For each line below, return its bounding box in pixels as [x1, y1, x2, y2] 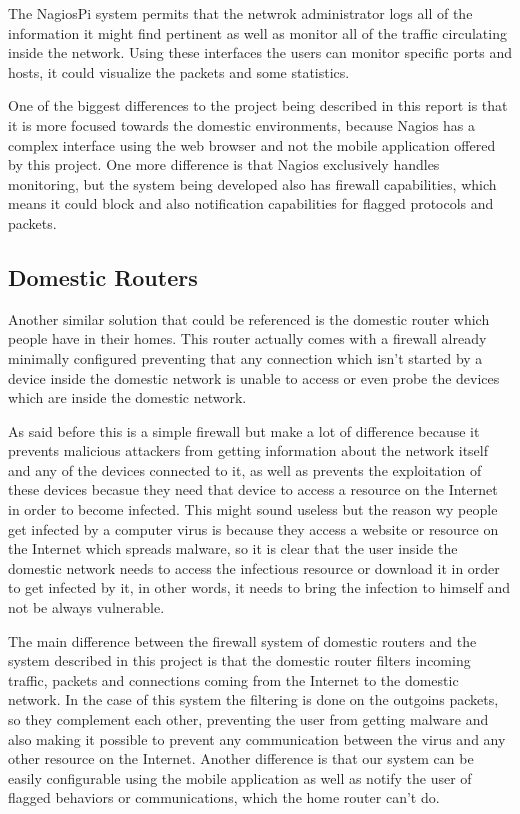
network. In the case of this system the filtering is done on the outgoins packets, [8, 689, 499, 710]
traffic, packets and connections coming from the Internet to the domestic [8, 669, 459, 690]
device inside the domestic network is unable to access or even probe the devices [8, 367, 500, 388]
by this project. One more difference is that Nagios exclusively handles [8, 154, 440, 175]
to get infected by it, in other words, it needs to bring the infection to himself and [8, 577, 511, 598]
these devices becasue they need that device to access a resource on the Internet [8, 479, 498, 500]
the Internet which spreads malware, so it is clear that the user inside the [8, 538, 458, 559]
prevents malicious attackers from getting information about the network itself [8, 440, 489, 461]
